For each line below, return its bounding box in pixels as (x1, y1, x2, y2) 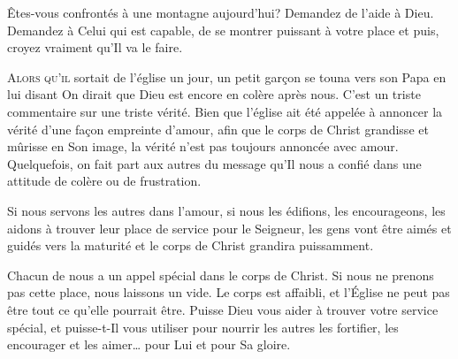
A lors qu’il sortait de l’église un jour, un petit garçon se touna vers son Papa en (7, 67, 447, 86)
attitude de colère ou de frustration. (7, 172, 202, 190)
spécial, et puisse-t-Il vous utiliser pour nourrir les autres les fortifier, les (7, 317, 399, 336)
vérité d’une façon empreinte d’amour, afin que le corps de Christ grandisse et (7, 119, 429, 138)
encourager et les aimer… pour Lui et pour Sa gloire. (7, 335, 291, 354)
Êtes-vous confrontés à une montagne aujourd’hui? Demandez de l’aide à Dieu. (7, 4, 434, 21)
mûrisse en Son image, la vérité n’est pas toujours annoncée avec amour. (7, 137, 399, 156)
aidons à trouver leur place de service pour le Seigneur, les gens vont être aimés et (7, 218, 452, 237)
